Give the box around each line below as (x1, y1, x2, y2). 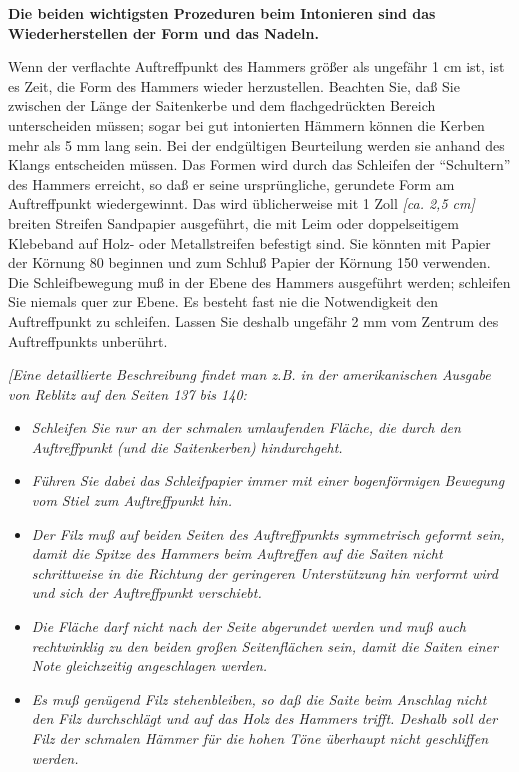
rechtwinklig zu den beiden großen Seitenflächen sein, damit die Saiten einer (31, 635, 498, 656)
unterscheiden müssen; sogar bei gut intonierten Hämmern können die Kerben (8, 114, 485, 135)
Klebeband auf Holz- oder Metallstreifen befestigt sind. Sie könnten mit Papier (8, 232, 491, 253)
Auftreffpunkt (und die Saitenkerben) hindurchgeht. (31, 436, 343, 457)
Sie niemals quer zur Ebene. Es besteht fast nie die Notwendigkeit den (8, 291, 439, 312)
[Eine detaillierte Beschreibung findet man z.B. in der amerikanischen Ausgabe (8, 364, 491, 385)
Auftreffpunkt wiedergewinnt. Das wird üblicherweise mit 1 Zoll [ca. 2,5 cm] (8, 193, 475, 214)
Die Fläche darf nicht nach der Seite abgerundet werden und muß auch (31, 616, 466, 637)
